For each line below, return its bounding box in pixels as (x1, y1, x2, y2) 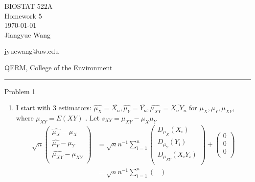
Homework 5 (4, 10, 42, 20)
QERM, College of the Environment (4, 62, 113, 72)
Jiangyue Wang (4, 29, 50, 40)
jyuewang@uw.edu (4, 46, 59, 56)
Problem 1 (4, 86, 36, 96)
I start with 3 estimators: (16, 102, 92, 113)
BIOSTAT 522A (4, 1, 53, 11)
